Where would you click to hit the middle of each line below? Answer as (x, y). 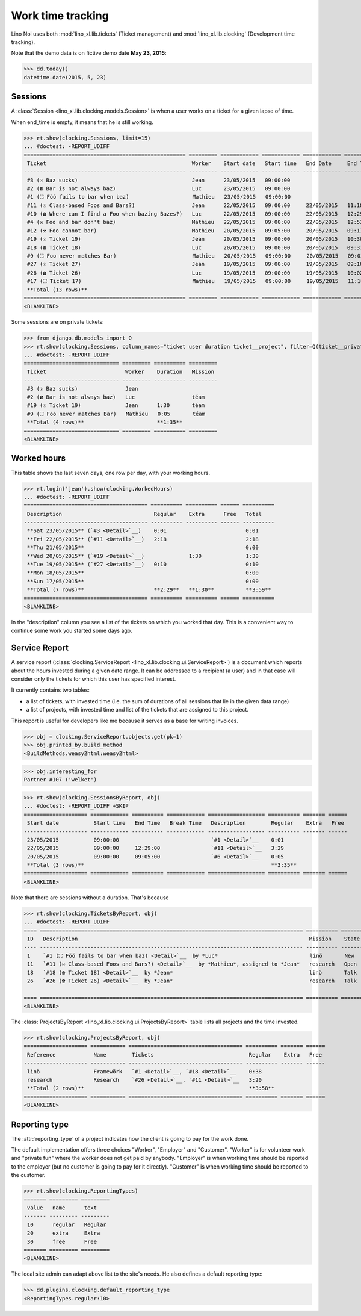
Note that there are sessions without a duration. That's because (90, 898)
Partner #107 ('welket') (60, 780)
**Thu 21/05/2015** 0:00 (143, 548)
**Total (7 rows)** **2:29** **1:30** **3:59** (150, 590)
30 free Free (62, 1241)
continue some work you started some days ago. (72, 631)
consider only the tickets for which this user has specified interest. (94, 679)
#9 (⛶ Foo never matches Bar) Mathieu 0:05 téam (116, 414)
